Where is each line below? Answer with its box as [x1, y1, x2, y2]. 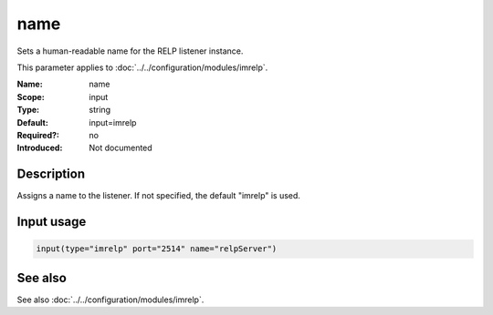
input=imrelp [89, 117, 137, 127]
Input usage [16, 214, 87, 229]
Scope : [16, 91, 45, 102]
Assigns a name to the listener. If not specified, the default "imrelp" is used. [16, 190, 301, 201]
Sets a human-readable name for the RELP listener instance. [16, 46, 244, 56]
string [89, 105, 111, 116]
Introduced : [16, 142, 63, 154]
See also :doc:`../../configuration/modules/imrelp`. [16, 294, 205, 305]
